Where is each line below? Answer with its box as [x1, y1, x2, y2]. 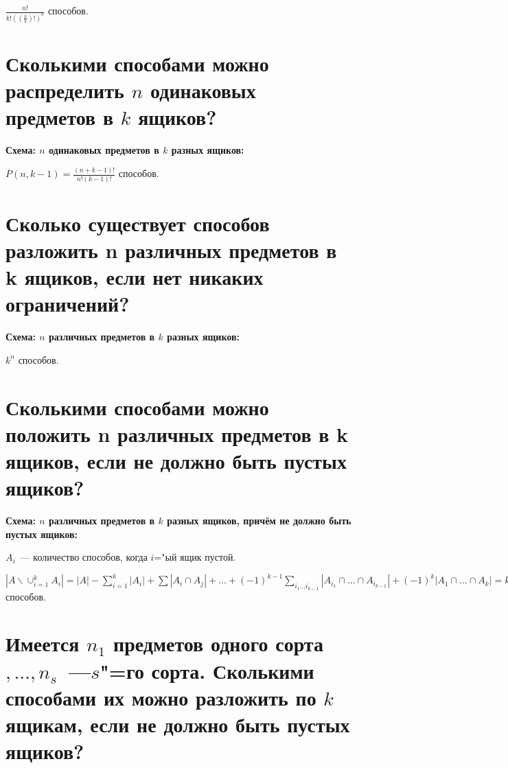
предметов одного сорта [113, 629, 323, 658]
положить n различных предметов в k [5, 419, 349, 447]
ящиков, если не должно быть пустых [5, 447, 347, 475]
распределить [5, 76, 124, 104]
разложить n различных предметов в [5, 235, 337, 264]
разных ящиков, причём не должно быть [167, 513, 351, 528]
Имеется [5, 629, 80, 658]
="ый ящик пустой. [154, 550, 236, 564]
